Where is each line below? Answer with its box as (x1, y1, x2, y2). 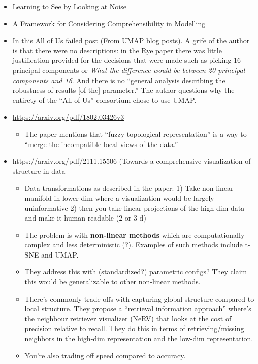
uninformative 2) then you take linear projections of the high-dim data (24, 202, 245, 213)
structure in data (12, 165, 66, 176)
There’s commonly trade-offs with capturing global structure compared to (24, 293, 254, 304)
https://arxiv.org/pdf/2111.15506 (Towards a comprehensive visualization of (12, 156, 251, 166)
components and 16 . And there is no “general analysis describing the (12, 75, 225, 85)
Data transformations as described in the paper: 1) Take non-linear (24, 183, 234, 193)
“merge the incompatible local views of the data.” (24, 138, 178, 149)
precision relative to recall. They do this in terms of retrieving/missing (24, 323, 244, 334)
